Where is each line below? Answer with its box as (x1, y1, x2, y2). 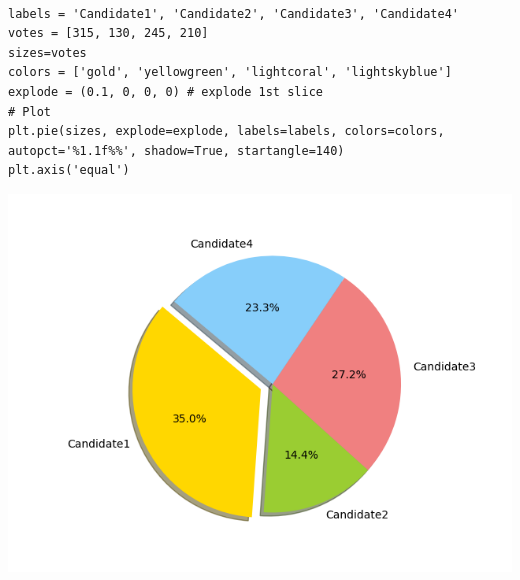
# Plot (8, 104, 51, 119)
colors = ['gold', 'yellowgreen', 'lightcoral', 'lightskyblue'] (8, 65, 452, 80)
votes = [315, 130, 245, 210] (8, 26, 209, 41)
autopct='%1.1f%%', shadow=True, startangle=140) (8, 143, 345, 158)
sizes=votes (8, 45, 87, 60)
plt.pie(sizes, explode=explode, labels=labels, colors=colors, (8, 124, 445, 139)
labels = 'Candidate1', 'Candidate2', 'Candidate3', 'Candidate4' (8, 6, 460, 21)
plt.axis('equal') (8, 163, 130, 178)
